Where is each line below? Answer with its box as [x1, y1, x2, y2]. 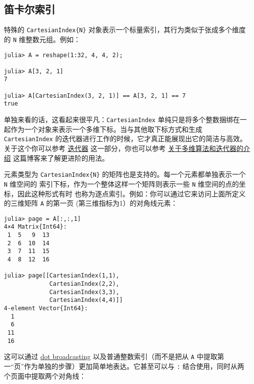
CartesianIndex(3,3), [49, 288, 120, 296]
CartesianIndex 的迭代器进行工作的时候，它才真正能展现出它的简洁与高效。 [4, 133, 247, 144]
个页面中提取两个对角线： [4, 370, 86, 381]
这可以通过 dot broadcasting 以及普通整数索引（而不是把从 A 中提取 [4, 351, 217, 362]
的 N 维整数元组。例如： [4, 34, 81, 44]
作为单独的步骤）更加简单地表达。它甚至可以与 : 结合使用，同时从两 [24, 361, 244, 371]
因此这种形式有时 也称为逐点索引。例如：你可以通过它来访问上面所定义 [17, 188, 246, 198]
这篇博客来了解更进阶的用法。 [13, 152, 109, 163]
